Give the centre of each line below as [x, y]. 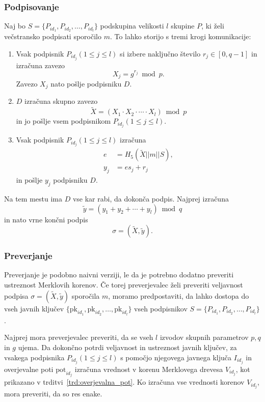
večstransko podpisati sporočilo [53, 36]
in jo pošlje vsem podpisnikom [63, 121]
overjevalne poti [29, 369]
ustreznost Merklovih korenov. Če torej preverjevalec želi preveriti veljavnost [124, 285]
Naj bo [15, 26]
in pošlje [29, 180]
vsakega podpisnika [34, 357]
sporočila [86, 295]
